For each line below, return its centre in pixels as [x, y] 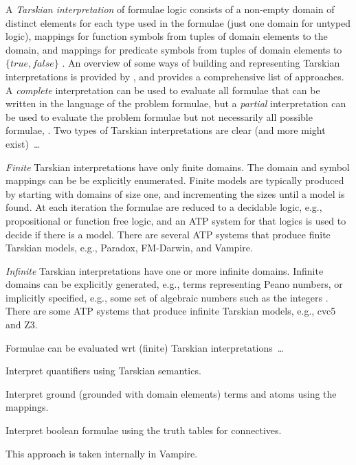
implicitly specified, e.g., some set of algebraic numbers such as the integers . [167, 297]
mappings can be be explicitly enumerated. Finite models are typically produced [175, 180]
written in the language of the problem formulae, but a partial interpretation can [176, 103]
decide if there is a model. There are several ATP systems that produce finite [168, 234]
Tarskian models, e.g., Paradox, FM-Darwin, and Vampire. [129, 248]
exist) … [23, 143]
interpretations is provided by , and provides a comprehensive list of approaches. [175, 76]
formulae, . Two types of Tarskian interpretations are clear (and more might [166, 130]
